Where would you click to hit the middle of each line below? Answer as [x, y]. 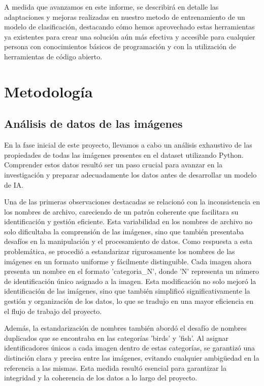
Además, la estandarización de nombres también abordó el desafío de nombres [125, 328]
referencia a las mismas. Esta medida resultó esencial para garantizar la [115, 367]
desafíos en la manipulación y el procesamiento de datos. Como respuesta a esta [128, 241]
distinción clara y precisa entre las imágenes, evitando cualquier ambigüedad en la [132, 358]
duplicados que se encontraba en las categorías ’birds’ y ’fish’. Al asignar [117, 338]
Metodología [48, 91]
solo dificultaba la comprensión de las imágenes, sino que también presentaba [124, 231]
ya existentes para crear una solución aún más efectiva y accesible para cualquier [130, 36]
